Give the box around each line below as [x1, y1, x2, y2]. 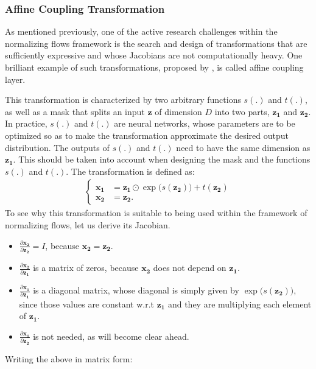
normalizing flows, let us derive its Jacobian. [5, 218, 170, 231]
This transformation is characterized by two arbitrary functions [5, 93, 241, 106]
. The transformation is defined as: [66, 164, 195, 177]
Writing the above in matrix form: [5, 352, 133, 365]
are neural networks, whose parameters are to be [114, 117, 295, 130]
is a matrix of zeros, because [33, 261, 139, 274]
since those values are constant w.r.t [19, 297, 155, 310]
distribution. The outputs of [5, 141, 110, 153]
